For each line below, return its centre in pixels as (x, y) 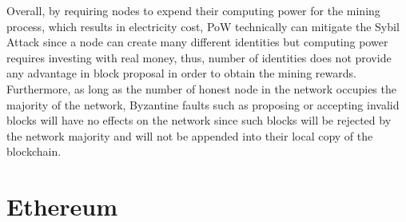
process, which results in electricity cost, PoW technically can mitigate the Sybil (203, 26)
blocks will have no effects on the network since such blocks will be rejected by (199, 120)
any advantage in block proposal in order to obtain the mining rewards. (181, 73)
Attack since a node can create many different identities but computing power (197, 42)
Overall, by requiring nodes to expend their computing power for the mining (193, 10)
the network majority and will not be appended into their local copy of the (190, 135)
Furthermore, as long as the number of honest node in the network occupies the (201, 88)
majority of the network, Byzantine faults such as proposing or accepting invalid (203, 104)
